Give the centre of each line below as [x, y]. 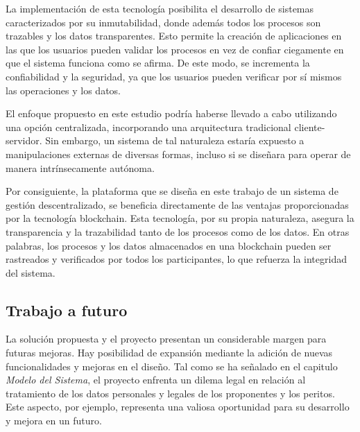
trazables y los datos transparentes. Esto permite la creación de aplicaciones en [174, 36]
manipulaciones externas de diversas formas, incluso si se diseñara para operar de [178, 154]
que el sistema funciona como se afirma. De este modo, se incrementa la [158, 63]
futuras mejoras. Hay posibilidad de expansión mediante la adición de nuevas [169, 353]
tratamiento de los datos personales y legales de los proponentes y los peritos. [170, 393]
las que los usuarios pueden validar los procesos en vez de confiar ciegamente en [175, 49]
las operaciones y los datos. [63, 90]
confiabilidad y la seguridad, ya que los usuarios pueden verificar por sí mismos [174, 76]
